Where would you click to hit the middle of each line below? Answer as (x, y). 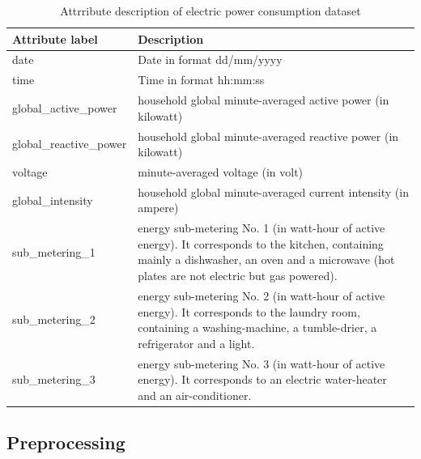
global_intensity (53, 200)
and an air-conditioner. (195, 395)
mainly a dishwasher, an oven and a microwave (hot (266, 259)
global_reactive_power (70, 144)
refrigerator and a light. (196, 343)
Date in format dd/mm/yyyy (210, 59)
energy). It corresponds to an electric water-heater (262, 379)
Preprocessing (66, 442)
